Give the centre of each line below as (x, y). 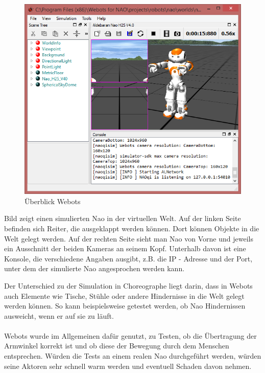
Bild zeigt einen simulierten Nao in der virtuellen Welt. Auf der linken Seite (123, 218)
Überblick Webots (53, 201)
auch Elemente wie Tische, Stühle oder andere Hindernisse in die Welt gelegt (124, 295)
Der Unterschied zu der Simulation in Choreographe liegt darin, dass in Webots (128, 285)
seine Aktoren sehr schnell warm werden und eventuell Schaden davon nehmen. (128, 366)
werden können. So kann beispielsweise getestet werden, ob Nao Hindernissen (125, 306)
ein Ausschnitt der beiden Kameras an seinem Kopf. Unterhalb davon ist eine (125, 248)
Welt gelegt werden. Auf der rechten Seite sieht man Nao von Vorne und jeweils (129, 238)
